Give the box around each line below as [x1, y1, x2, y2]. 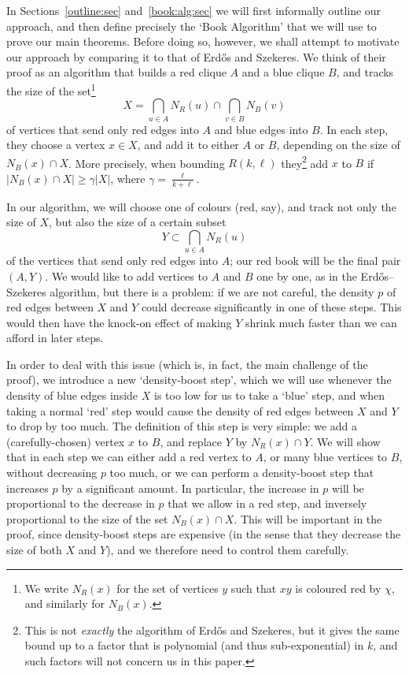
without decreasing [6, 464, 98, 481]
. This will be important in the [234, 510, 382, 527]
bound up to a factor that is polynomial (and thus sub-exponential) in [24, 637, 364, 654]
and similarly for [24, 595, 105, 612]
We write [24, 579, 69, 596]
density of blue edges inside [6, 387, 138, 404]
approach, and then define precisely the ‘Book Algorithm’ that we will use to [6, 17, 377, 34]
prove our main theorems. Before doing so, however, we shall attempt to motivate [6, 33, 400, 50]
